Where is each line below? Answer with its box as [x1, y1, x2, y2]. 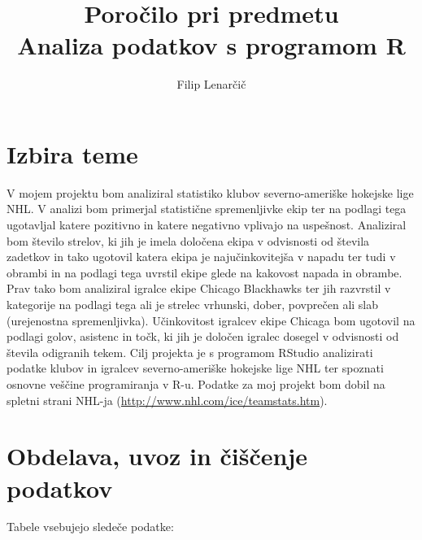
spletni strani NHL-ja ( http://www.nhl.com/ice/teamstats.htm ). [7, 391, 328, 408]
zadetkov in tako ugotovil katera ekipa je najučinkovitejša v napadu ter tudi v [7, 248, 396, 265]
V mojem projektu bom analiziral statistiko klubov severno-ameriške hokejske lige [7, 184, 414, 201]
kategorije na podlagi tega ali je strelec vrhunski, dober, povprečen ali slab [7, 296, 379, 312]
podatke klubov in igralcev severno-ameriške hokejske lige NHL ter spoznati [7, 359, 384, 377]
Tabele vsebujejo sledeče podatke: [7, 518, 174, 535]
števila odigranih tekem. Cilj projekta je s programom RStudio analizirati [7, 343, 373, 360]
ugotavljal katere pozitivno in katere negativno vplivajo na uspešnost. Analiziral [7, 216, 407, 233]
